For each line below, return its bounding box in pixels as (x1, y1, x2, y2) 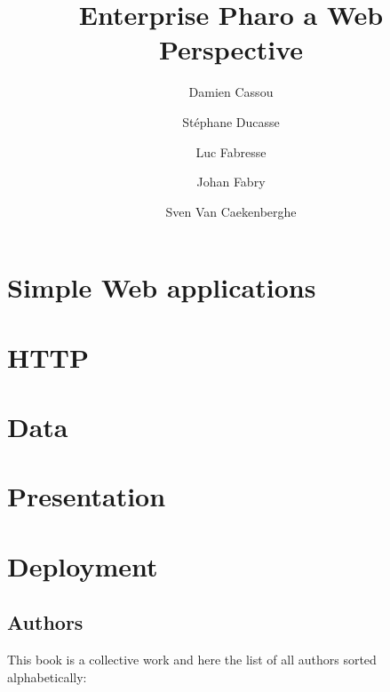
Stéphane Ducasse (182, 112, 280, 131)
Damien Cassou (188, 83, 274, 101)
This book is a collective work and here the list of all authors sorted (7, 650, 377, 669)
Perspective (158, 31, 303, 68)
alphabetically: (7, 667, 87, 686)
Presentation (7, 478, 166, 514)
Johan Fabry (196, 172, 266, 191)
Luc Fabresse (195, 142, 267, 161)
